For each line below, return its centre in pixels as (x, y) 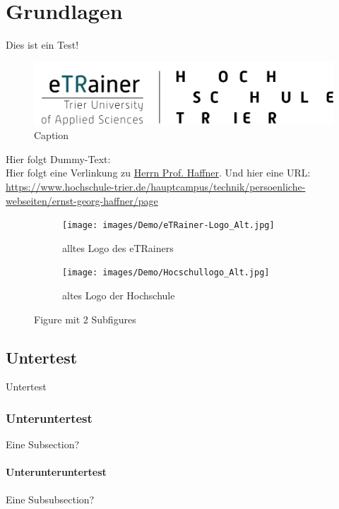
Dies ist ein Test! (42, 45)
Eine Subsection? (43, 444)
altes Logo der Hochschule (119, 295)
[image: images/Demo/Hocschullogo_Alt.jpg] (166, 273)
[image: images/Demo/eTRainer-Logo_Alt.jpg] (168, 226)
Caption (52, 135)
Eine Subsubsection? (50, 499)
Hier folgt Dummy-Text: (58, 158)
